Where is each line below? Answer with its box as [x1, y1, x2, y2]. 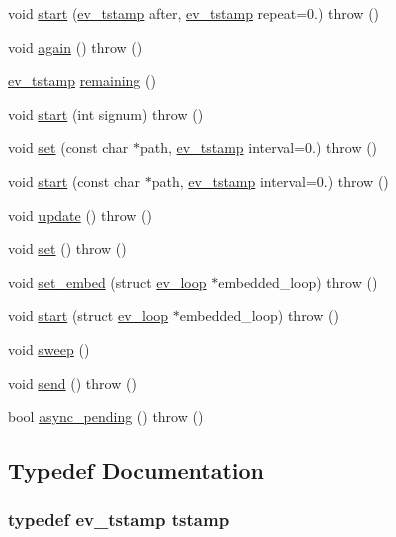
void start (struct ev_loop [8, 305, 169, 326]
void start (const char [8, 170, 141, 191]
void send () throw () [8, 372, 137, 393]
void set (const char [8, 137, 129, 158]
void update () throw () [8, 204, 152, 225]
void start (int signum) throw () [8, 103, 204, 124]
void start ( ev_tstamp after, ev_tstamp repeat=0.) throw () [8, 3, 380, 23]
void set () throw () [8, 238, 127, 259]
